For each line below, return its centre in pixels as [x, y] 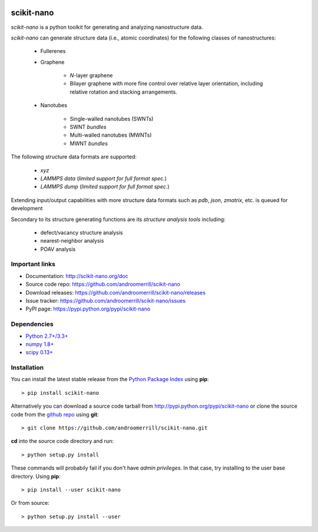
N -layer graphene [91, 75]
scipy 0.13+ [39, 352]
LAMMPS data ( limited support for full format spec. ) [104, 178]
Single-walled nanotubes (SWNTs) [112, 118]
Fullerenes [53, 51]
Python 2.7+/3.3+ [47, 336]
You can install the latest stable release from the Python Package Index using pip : [110, 379]
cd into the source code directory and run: [62, 441]
